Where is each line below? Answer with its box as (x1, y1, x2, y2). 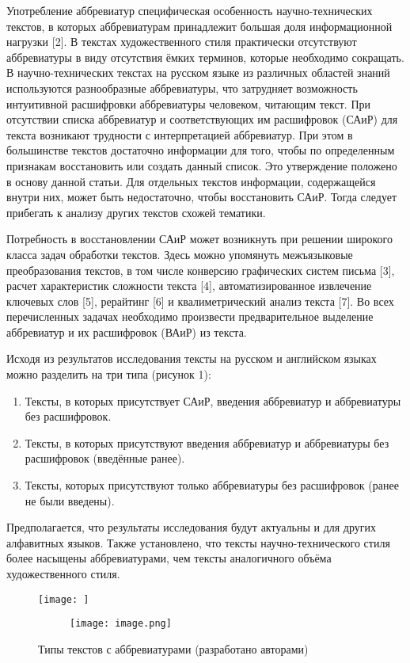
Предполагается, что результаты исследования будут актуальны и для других (6, 519, 377, 535)
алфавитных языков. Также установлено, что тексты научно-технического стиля (6, 534, 390, 551)
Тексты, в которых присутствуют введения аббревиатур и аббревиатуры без (25, 434, 389, 451)
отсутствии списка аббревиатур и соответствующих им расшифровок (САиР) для (6, 111, 398, 128)
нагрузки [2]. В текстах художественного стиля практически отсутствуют (6, 33, 357, 50)
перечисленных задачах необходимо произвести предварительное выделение (6, 308, 374, 325)
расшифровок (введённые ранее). (25, 450, 185, 467)
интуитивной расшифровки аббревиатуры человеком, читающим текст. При (6, 95, 371, 112)
